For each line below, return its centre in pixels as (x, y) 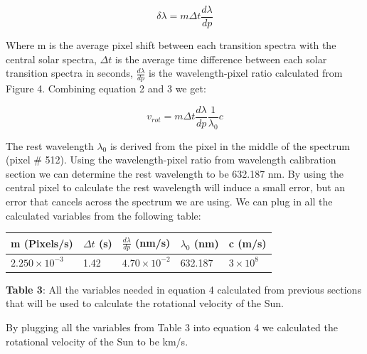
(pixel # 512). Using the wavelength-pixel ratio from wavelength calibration (171, 160)
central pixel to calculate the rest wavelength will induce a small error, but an (176, 187)
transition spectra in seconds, (69, 73)
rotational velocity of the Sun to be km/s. (97, 341)
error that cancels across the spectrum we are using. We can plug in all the (169, 201)
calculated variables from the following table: (103, 215)
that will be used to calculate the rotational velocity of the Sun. (145, 303)
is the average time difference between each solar (221, 59)
